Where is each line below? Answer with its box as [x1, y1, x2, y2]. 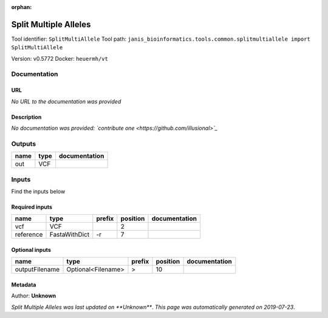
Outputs [11, 140, 36, 148]
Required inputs [11, 203, 53, 211]
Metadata [11, 281, 36, 288]
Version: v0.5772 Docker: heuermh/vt [11, 55, 109, 62]
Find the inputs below [11, 188, 66, 195]
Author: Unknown [11, 292, 56, 300]
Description [11, 113, 42, 121]
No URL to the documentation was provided [11, 98, 121, 105]
